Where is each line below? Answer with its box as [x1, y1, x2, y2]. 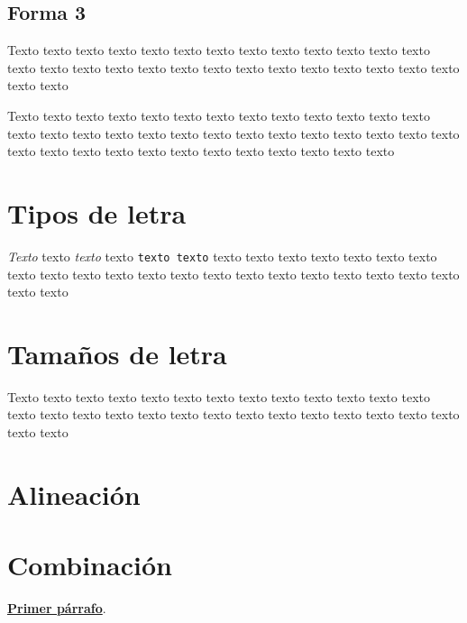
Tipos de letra [7, 194, 187, 231]
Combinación [7, 546, 172, 583]
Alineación [7, 475, 141, 512]
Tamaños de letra [7, 334, 227, 371]
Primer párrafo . [7, 599, 106, 618]
